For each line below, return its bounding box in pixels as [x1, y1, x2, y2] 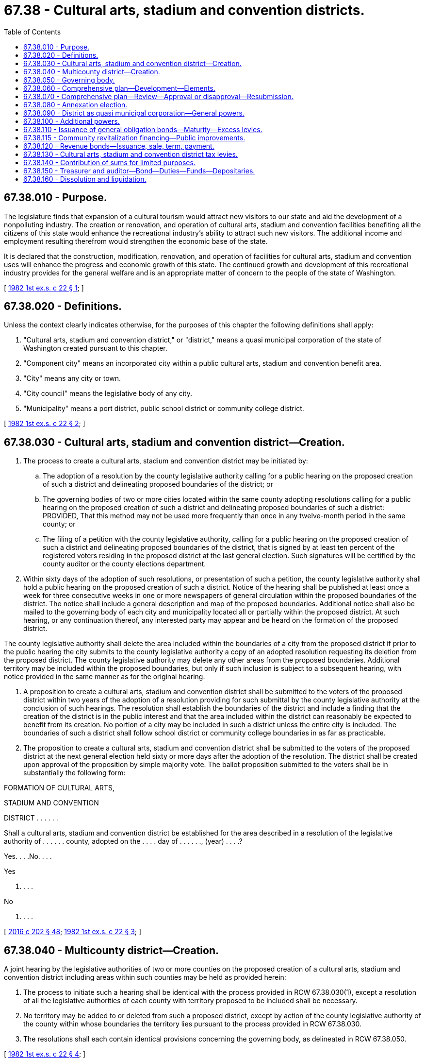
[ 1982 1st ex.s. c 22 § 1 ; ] [4, 283, 84, 292]
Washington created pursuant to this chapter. [23, 344, 167, 353]
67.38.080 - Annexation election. [23, 100, 128, 109]
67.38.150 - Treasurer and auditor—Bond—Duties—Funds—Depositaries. [23, 166, 255, 175]
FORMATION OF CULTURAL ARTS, [4, 784, 114, 792]
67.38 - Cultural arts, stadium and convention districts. [4, 2, 365, 18]
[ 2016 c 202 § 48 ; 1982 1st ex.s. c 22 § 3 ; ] [4, 927, 142, 936]
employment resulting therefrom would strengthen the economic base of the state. [4, 237, 268, 245]
